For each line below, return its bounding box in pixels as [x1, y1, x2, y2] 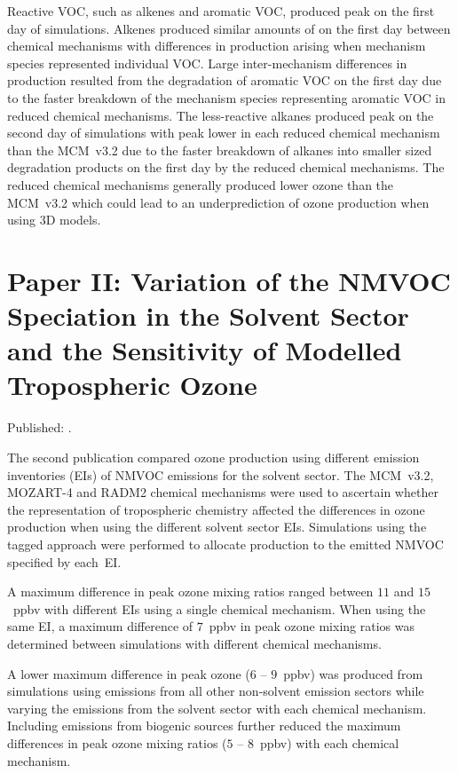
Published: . [7, 418, 72, 437]
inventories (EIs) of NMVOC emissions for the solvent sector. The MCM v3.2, [7, 465, 434, 484]
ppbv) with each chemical [259, 733, 399, 752]
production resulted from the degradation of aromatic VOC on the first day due [7, 71, 442, 90]
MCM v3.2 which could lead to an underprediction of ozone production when [7, 193, 430, 211]
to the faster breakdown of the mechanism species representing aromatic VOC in [7, 88, 446, 106]
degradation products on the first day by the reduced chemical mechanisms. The [7, 158, 445, 177]
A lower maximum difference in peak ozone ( [7, 664, 250, 682]
